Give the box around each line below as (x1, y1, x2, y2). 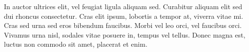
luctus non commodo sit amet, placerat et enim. (4, 39, 147, 49)
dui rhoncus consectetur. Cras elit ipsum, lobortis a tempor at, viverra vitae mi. (4, 11, 243, 21)
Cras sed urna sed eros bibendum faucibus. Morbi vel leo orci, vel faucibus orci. (4, 20, 242, 30)
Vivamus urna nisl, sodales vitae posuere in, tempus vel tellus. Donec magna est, (4, 29, 246, 39)
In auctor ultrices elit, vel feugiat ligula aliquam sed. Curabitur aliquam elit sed (4, 1, 243, 11)
